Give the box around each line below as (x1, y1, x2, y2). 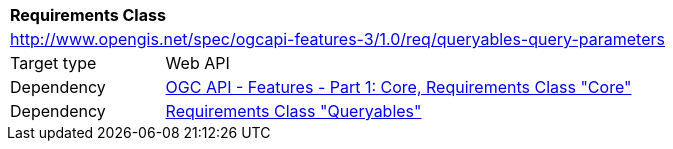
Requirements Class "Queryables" (165, 101, 422, 121)
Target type (10, 53, 97, 73)
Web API (165, 53, 230, 73)
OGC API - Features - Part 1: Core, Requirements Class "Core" (165, 77, 632, 97)
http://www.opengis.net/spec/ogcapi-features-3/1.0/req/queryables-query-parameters (10, 29, 665, 49)
